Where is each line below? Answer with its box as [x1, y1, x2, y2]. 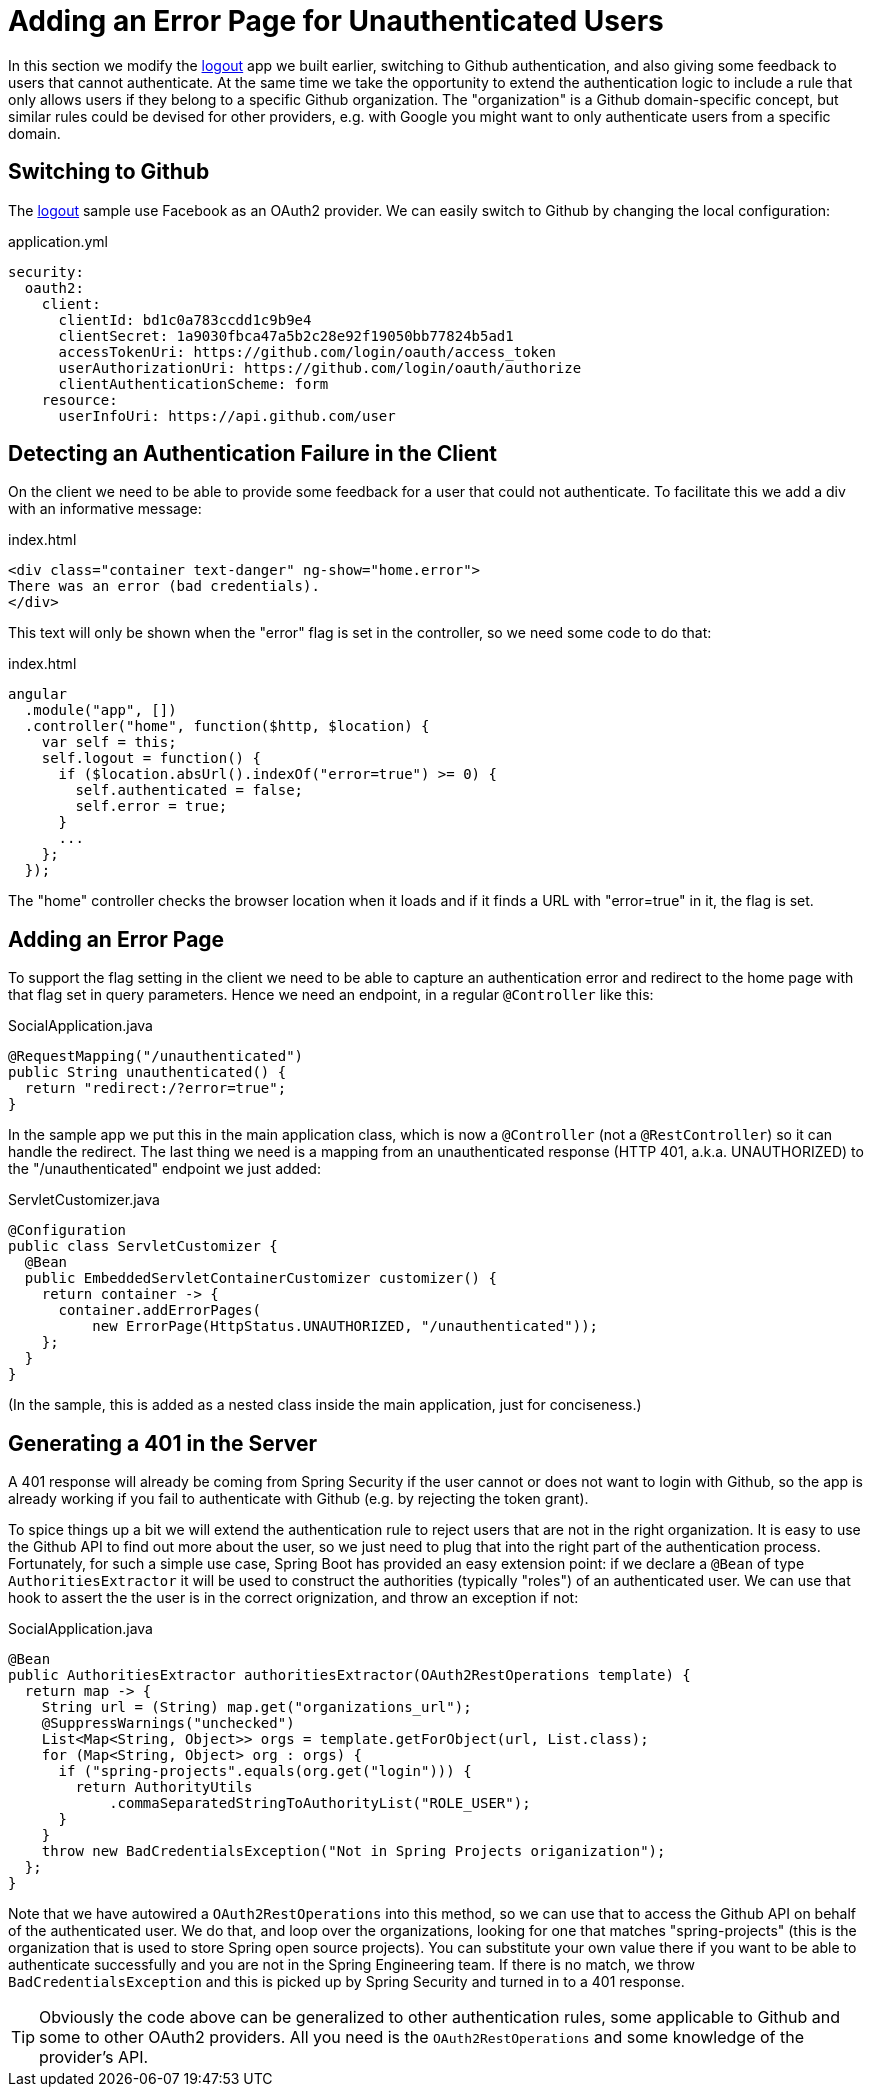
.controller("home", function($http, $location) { [24, 718, 430, 735]
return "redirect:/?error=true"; [24, 1080, 287, 1097]
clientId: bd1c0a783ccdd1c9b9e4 [58, 311, 312, 328]
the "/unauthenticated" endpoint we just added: [8, 1160, 321, 1178]
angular [8, 686, 68, 703]
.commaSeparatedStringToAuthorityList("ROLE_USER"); [109, 1795, 531, 1812]
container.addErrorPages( [58, 1302, 261, 1319]
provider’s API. [39, 2047, 149, 2068]
